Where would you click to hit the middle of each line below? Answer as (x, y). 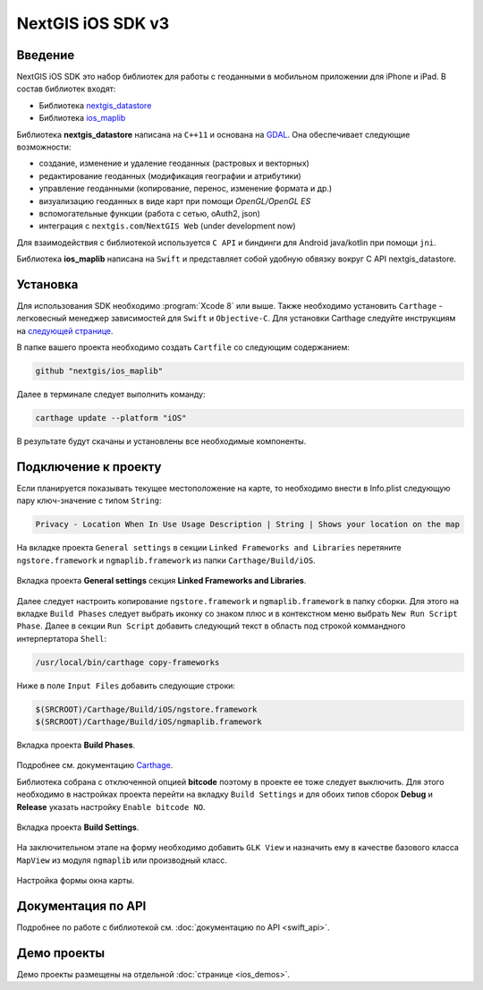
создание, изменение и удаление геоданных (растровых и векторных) (174, 163)
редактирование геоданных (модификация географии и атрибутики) (170, 175)
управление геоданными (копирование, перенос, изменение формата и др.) (186, 189)
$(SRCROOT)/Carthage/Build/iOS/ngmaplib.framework (149, 722)
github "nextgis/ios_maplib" (99, 371)
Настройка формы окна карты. (76, 881)
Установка (47, 284)
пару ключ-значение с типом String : (89, 500)
